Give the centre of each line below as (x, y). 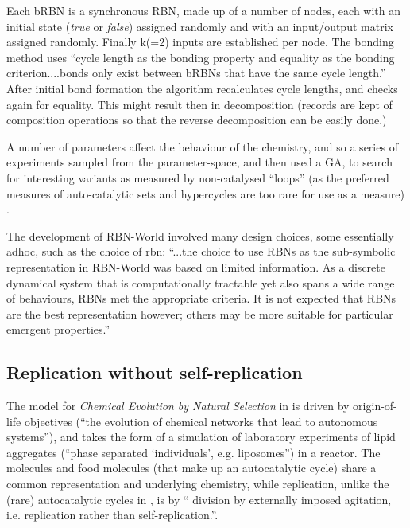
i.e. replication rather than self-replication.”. (112, 515)
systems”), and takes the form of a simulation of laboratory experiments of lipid (201, 437)
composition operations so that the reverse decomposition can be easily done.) (197, 120)
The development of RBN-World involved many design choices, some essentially (200, 235)
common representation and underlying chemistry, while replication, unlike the (198, 484)
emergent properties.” (58, 329)
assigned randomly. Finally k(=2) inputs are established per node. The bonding (200, 42)
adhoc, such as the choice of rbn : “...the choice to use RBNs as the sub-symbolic (201, 251)
